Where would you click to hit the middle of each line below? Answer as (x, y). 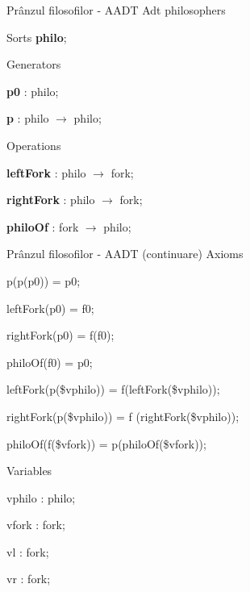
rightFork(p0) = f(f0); (60, 335)
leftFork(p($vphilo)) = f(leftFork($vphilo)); (113, 389)
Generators (34, 64)
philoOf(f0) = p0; (50, 362)
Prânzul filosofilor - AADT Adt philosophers (116, 10)
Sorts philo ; (37, 37)
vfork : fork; (36, 525)
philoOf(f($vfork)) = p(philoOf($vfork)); (106, 443)
